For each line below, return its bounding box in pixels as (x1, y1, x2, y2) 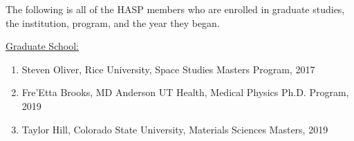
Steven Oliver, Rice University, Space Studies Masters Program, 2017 (21, 62, 315, 76)
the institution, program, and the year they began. (6, 15, 220, 30)
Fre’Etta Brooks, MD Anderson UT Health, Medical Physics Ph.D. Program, (21, 85, 349, 100)
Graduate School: (6, 39, 79, 53)
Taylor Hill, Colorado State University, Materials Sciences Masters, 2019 (21, 122, 328, 136)
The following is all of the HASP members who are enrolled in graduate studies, (6, 2, 345, 16)
